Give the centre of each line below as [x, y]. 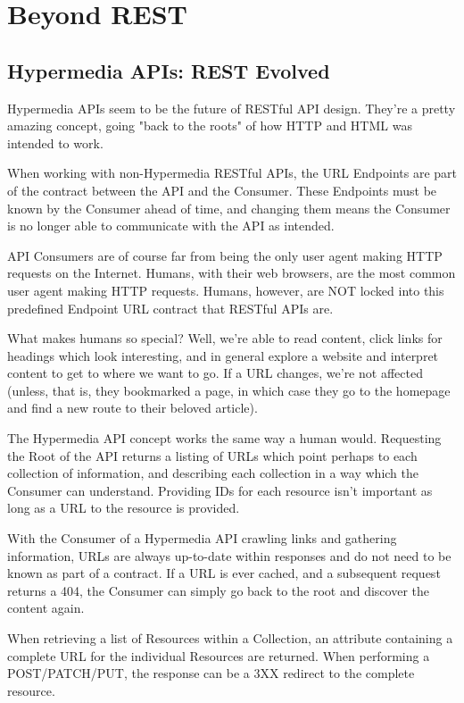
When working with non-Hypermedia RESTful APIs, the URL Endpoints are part [232, 173]
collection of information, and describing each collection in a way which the [213, 473]
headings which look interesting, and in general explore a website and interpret [223, 355]
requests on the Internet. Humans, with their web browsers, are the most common [232, 273]
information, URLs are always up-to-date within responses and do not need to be [229, 555]
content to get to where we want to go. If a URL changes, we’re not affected [215, 373]
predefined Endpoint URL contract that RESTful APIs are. [170, 308]
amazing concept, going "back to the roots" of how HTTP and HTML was [210, 126]
